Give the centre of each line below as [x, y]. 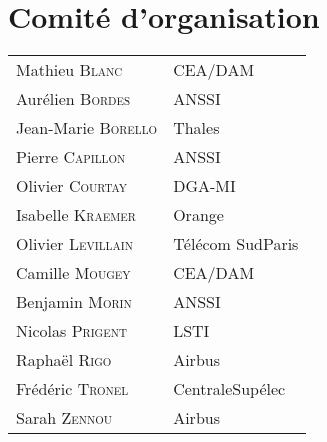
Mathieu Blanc [69, 70]
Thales [196, 128]
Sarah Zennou [64, 418]
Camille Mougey [73, 273]
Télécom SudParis [236, 244]
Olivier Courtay [72, 186]
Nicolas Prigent [71, 331]
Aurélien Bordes [73, 99]
